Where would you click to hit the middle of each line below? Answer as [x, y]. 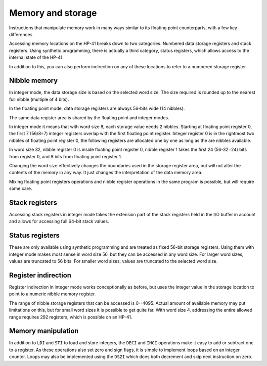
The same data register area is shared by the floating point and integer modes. [89, 117]
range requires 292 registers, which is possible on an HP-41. [71, 317]
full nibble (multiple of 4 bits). [39, 99]
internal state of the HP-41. [36, 57]
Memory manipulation [44, 331]
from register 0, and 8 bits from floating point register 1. [66, 156]
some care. [21, 188]
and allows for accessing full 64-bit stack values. [59, 221]
